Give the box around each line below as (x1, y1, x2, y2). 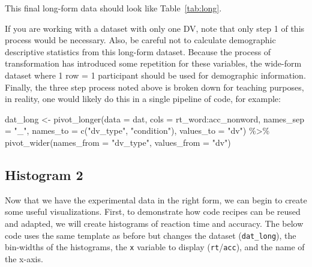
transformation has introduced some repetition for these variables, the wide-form (5, 57, 302, 70)
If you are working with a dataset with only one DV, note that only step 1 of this (5, 22, 305, 34)
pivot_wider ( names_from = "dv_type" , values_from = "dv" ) (5, 136, 231, 148)
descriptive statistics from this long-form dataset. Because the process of (5, 45, 271, 58)
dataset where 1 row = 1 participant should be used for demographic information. (5, 68, 306, 81)
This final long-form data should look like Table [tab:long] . (5, 2, 222, 14)
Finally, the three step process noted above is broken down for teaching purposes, (5, 80, 304, 93)
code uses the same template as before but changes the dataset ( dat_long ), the (5, 229, 296, 241)
